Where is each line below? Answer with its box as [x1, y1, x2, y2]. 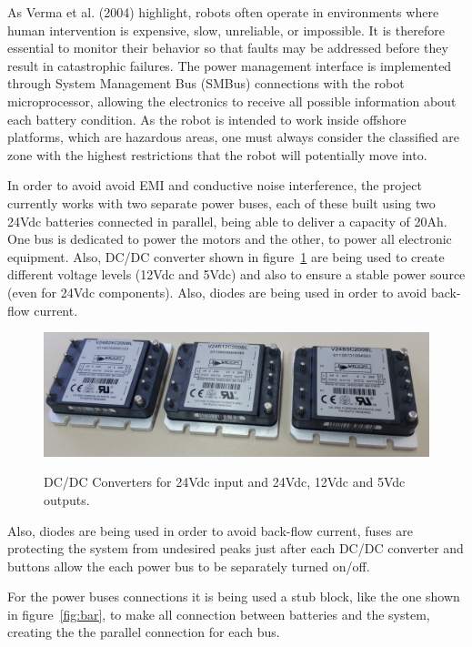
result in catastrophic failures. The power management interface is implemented [7, 56, 452, 75]
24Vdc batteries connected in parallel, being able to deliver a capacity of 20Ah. [7, 211, 447, 230]
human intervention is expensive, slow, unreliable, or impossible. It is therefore [7, 20, 445, 39]
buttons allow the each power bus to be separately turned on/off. [7, 556, 370, 575]
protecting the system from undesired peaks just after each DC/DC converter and [7, 539, 464, 558]
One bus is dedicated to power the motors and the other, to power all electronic [7, 229, 452, 248]
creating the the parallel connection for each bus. [7, 622, 280, 642]
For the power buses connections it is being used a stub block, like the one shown [7, 587, 460, 606]
